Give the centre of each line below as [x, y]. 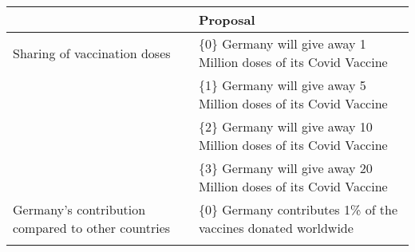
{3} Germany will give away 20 [285, 168]
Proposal [227, 20]
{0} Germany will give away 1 [282, 43]
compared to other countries [92, 228]
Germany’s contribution [79, 209]
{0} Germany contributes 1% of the [298, 209]
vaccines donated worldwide [276, 228]
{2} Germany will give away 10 [285, 126]
